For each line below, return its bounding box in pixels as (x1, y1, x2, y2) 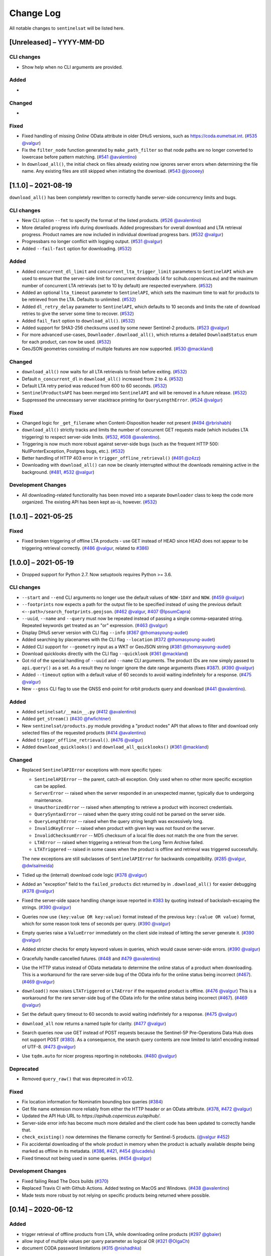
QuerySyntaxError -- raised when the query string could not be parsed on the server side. (34, 811, 226, 817)
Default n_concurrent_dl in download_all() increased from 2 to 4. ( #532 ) (22, 376, 183, 382)
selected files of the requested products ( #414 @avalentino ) (22, 730, 147, 736)
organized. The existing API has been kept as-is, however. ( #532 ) (22, 499, 158, 505)
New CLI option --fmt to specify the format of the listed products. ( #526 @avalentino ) (22, 218, 201, 224)
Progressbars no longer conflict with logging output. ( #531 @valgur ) (22, 239, 163, 245)
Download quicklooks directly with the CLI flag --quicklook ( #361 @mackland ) (22, 651, 188, 657)
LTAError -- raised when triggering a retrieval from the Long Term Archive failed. (34, 840, 204, 846)
